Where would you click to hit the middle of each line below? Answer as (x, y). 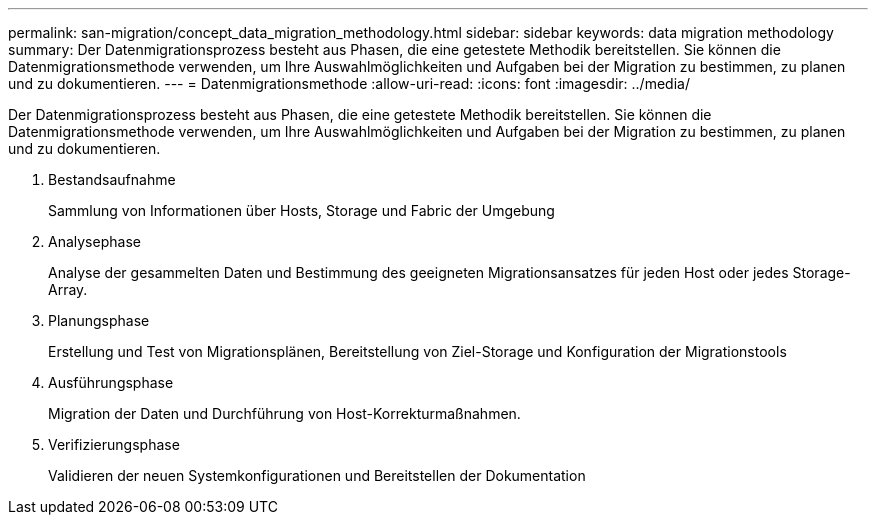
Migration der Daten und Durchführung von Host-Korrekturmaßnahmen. (284, 413)
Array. (68, 289)
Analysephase (94, 241)
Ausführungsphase (111, 382)
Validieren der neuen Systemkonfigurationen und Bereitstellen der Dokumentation (317, 475)
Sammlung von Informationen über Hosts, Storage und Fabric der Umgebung (301, 210)
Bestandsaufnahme (112, 179)
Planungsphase (99, 320)
